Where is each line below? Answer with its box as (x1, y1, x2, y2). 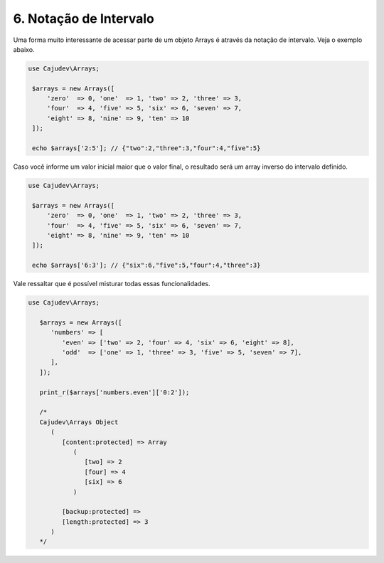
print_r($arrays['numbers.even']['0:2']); (39, 388, 190, 396)
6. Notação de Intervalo (13, 11, 154, 26)
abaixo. (13, 45, 35, 53)
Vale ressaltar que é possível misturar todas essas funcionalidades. (13, 280, 210, 288)
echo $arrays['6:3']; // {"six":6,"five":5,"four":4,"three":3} (32, 261, 261, 270)
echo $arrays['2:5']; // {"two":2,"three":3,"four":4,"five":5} (32, 144, 261, 152)
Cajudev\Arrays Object (39, 418, 119, 426)
